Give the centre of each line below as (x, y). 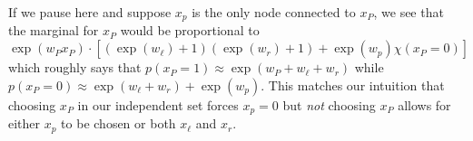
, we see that (409, 12)
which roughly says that (75, 67)
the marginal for (54, 30)
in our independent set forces (158, 104)
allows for (424, 104)
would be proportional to (190, 30)
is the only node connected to (274, 12)
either (25, 123)
